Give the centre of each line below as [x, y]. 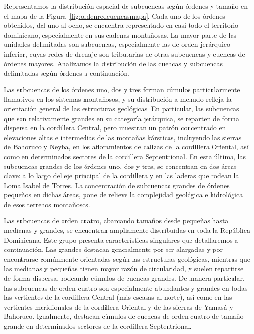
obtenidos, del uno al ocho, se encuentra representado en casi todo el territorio [121, 25]
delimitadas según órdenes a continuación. [67, 73]
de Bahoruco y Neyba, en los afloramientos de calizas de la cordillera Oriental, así [126, 147]
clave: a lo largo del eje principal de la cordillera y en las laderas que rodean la [122, 176]
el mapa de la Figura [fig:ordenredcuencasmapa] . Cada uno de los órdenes [115, 15]
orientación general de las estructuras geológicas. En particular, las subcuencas [122, 108]
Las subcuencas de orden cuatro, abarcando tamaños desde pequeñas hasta [116, 220]
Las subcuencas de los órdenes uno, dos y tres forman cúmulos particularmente [122, 89]
